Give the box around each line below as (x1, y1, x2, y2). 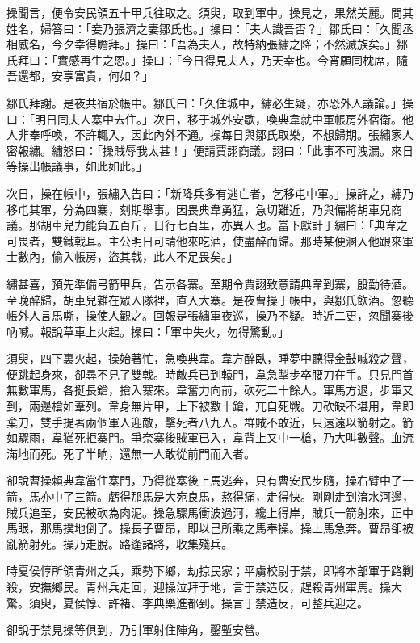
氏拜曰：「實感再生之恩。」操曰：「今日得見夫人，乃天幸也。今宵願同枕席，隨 (6, 51, 408, 68)
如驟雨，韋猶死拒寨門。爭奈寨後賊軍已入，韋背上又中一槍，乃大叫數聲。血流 (6, 429, 414, 446)
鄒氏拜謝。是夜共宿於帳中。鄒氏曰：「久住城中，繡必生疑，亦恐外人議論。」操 (6, 94, 414, 111)
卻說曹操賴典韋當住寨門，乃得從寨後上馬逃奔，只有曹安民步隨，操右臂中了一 (6, 472, 414, 489)
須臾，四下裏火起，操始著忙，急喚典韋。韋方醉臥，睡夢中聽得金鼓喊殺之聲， (6, 350, 414, 367)
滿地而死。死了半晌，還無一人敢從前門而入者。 (6, 444, 255, 461)
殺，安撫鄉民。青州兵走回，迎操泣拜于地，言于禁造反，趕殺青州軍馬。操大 (6, 578, 402, 595)
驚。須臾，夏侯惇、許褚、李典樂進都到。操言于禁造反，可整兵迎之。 (6, 594, 368, 611)
